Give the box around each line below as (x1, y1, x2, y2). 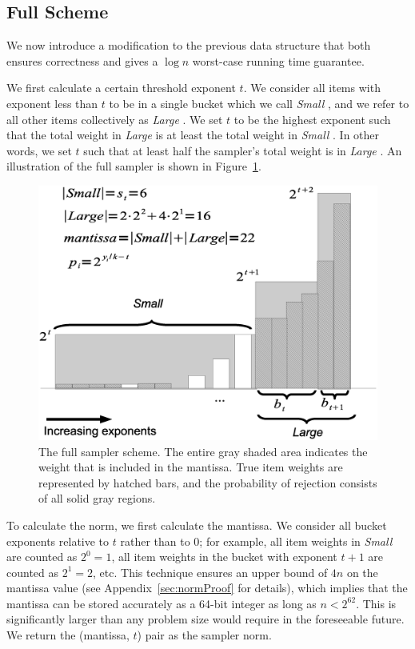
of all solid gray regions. (38, 490, 156, 507)
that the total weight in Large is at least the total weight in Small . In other (6, 126, 380, 143)
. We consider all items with (243, 79, 381, 96)
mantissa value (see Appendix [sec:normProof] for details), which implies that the (6, 579, 408, 596)
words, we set (6, 142, 72, 158)
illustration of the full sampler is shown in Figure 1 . (6, 158, 261, 174)
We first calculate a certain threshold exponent (6, 79, 236, 96)
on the (346, 563, 378, 580)
